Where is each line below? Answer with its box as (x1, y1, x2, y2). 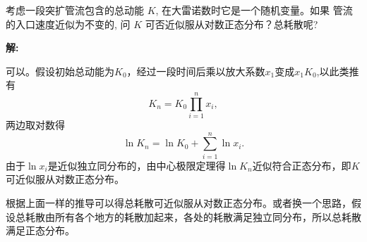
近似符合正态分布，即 (252, 158, 351, 172)
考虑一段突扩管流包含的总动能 (6, 3, 144, 17)
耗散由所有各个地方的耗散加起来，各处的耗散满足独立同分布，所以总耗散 (25, 209, 361, 224)
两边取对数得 (6, 117, 65, 132)
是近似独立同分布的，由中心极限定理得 (47, 158, 226, 172)
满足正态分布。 (6, 223, 75, 238)
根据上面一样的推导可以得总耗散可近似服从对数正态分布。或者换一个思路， (6, 196, 351, 210)
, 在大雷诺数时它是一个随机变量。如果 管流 (155, 3, 353, 17)
